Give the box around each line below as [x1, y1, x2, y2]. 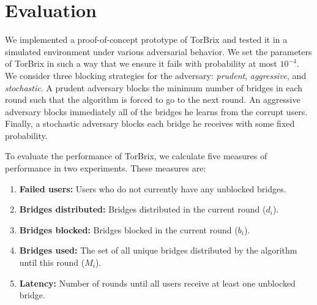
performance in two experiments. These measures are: [5, 162, 206, 175]
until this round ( [19, 256, 85, 269]
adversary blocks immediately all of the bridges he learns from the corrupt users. [5, 105, 308, 118]
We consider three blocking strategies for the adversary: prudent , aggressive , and [5, 69, 307, 81]
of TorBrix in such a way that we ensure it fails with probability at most [5, 57, 277, 70]
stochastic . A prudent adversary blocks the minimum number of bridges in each [5, 81, 303, 94]
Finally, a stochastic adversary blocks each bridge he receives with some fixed [5, 117, 295, 130]
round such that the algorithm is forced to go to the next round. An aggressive [5, 93, 300, 106]
